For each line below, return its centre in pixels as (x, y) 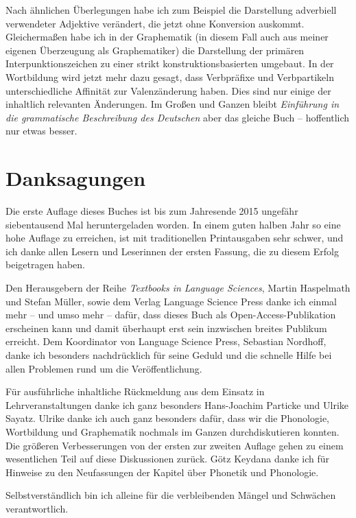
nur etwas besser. (41, 131)
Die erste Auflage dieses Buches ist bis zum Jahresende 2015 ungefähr (152, 211)
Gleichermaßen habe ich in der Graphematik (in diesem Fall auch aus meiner (167, 37)
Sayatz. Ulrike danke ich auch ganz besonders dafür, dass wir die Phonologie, (168, 418)
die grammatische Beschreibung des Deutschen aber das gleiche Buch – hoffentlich (178, 117)
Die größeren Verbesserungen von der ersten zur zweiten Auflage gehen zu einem (175, 445)
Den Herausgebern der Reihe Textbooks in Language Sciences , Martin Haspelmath (178, 288)
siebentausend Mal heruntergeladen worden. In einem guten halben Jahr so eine (173, 224)
